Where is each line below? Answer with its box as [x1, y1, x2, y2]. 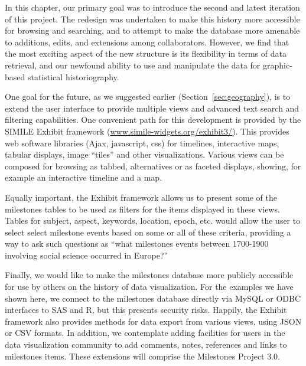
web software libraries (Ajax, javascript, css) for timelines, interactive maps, [5, 136, 279, 149]
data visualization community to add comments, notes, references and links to [5, 338, 287, 351]
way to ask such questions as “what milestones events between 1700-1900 [5, 237, 269, 250]
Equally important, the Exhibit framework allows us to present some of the [5, 191, 277, 203]
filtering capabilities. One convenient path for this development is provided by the [5, 113, 301, 126]
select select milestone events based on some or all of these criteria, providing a [5, 226, 291, 238]
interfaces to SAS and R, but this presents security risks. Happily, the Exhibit [5, 303, 287, 316]
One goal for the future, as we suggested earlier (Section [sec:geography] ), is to [5, 90, 291, 103]
